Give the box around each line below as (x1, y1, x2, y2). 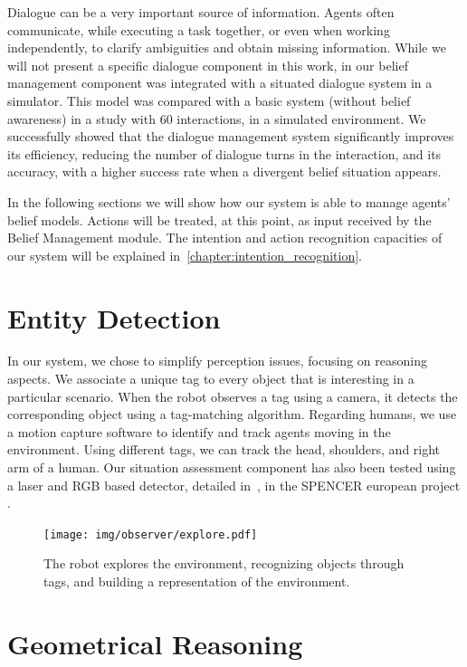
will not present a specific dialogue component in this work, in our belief (7, 55, 408, 74)
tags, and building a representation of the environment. (43, 572, 350, 591)
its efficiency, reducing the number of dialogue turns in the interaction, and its (7, 144, 442, 163)
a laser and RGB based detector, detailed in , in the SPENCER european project (7, 475, 461, 494)
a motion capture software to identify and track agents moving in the (7, 422, 391, 441)
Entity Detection (7, 299, 221, 336)
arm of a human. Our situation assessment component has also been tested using (7, 458, 456, 476)
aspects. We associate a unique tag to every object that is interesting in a (7, 369, 415, 388)
